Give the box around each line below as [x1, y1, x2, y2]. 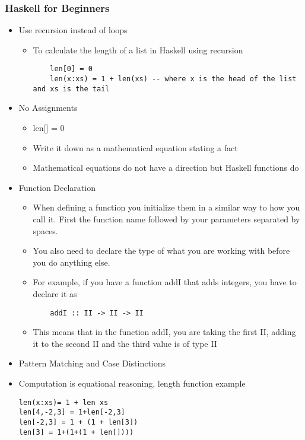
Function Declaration [18, 181, 96, 193]
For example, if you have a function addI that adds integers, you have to [33, 276, 297, 288]
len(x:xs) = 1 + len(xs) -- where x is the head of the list [50, 75, 297, 84]
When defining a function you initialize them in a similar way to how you [33, 201, 300, 213]
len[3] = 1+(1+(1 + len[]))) [18, 428, 134, 436]
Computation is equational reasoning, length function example [18, 377, 246, 389]
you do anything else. [33, 256, 110, 268]
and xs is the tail [33, 84, 110, 93]
